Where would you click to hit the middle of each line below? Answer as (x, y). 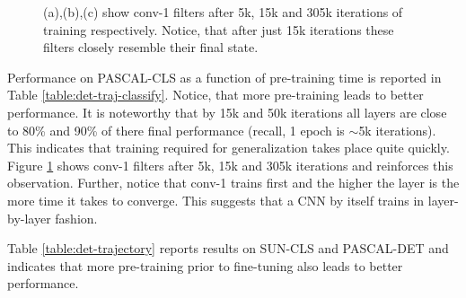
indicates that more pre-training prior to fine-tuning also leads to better (205, 265)
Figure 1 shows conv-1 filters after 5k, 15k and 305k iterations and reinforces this (230, 165)
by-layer (29, 218)
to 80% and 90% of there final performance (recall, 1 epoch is (176, 130)
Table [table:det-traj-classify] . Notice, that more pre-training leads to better (215, 95)
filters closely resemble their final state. (151, 47)
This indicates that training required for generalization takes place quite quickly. (229, 148)
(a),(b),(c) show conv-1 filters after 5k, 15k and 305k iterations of (223, 12)
